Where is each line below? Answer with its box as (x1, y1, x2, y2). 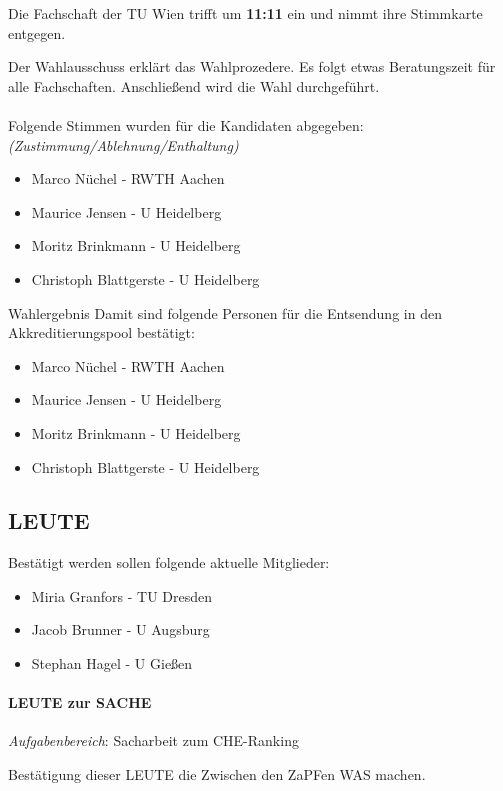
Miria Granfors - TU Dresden (31, 585, 213, 606)
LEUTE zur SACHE (8, 692, 152, 713)
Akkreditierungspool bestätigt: (8, 322, 195, 343)
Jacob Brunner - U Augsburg (31, 619, 210, 640)
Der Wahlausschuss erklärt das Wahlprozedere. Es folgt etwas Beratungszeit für (8, 56, 496, 77)
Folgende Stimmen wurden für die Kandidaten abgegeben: (8, 114, 364, 135)
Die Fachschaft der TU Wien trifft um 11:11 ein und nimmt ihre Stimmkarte (8, 3, 483, 23)
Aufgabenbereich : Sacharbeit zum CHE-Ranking (8, 730, 299, 751)
